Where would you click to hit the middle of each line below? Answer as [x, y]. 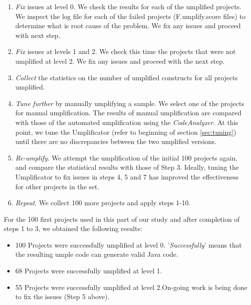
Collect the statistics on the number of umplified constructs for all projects [126, 77]
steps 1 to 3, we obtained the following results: [73, 228]
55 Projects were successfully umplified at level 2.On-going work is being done [131, 287]
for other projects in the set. [57, 186]
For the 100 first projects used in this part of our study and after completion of [122, 219]
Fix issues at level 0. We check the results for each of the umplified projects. [128, 6]
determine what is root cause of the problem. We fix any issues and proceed [128, 26]
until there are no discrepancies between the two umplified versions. [116, 141]
